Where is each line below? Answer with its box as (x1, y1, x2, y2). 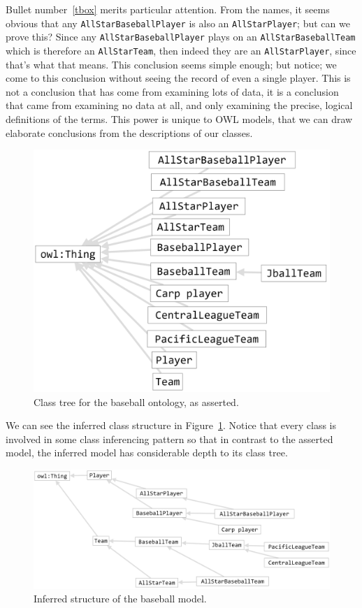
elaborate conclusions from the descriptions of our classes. (6, 125, 253, 140)
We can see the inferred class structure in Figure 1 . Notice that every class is (6, 418, 337, 433)
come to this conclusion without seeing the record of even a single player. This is (6, 71, 351, 85)
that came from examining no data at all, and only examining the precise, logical (6, 98, 353, 113)
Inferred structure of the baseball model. (34, 591, 207, 606)
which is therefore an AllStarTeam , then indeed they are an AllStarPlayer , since (6, 43, 356, 57)
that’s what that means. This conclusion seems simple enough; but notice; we (6, 57, 337, 71)
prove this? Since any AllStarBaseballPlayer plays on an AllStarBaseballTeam (6, 29, 356, 44)
